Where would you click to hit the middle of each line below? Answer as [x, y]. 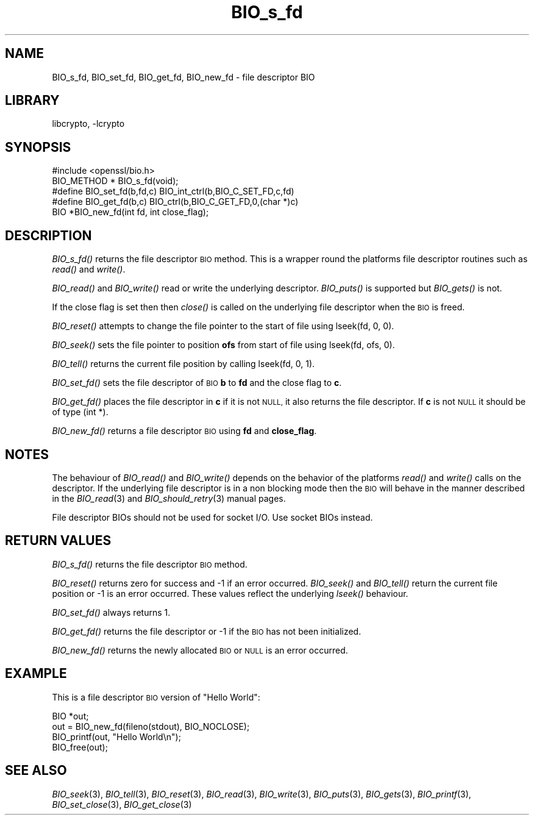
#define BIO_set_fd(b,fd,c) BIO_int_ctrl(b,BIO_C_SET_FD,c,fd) [173, 191]
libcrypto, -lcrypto [88, 124]
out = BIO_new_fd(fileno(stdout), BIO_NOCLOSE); [151, 726]
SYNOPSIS [38, 147]
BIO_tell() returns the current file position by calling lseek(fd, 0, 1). [183, 364]
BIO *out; [70, 716]
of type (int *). [80, 412]
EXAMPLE [36, 674]
